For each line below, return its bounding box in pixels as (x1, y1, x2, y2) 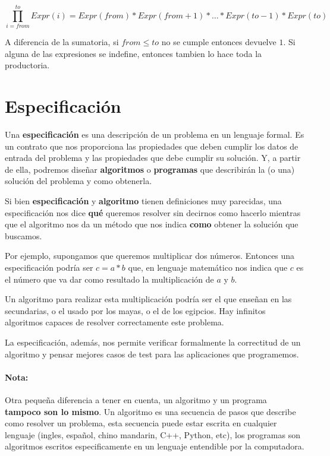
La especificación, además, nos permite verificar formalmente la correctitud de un (5, 335, 301, 348)
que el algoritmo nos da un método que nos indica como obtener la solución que (5, 218, 298, 230)
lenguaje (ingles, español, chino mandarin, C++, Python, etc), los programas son (5, 428, 300, 441)
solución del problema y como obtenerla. (5, 175, 152, 187)
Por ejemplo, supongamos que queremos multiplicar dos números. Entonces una (5, 249, 295, 262)
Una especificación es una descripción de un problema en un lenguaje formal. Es (5, 128, 304, 141)
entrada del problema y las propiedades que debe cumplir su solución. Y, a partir (5, 151, 301, 164)
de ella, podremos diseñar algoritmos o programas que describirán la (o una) (5, 163, 295, 175)
